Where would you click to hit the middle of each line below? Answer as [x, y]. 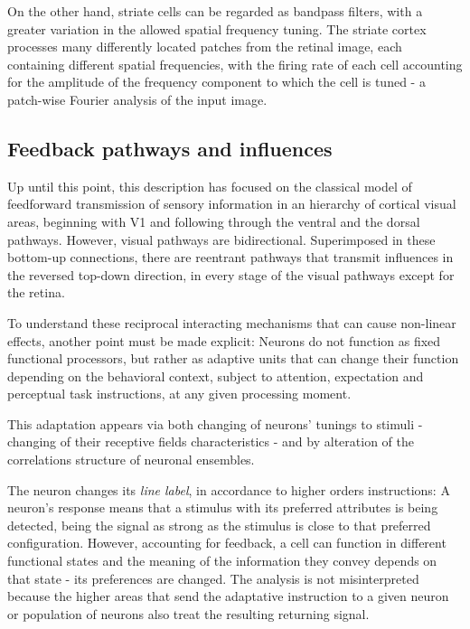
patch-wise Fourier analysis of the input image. [137, 99]
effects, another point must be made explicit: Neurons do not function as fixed [224, 340]
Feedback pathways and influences [170, 148]
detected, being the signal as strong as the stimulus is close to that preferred [219, 525]
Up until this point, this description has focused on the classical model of [210, 186]
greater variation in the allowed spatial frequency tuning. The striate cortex [217, 28]
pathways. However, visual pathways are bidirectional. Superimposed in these [221, 239]
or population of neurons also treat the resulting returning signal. [188, 613]
